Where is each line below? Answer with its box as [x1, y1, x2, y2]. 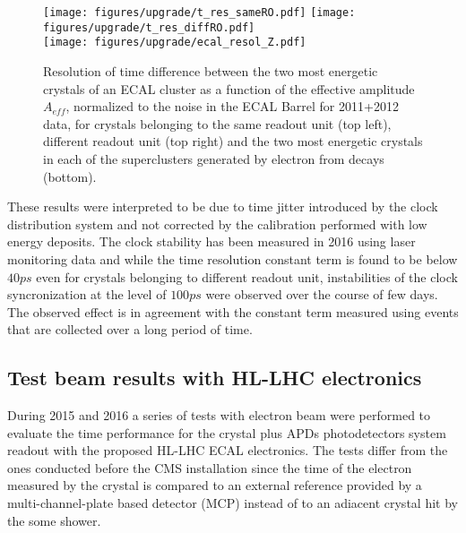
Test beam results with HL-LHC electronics [7, 364, 422, 391]
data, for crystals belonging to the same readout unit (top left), [43, 114, 392, 133]
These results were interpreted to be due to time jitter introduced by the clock [7, 197, 438, 216]
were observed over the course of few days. [205, 285, 438, 304]
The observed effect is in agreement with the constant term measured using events [7, 302, 459, 321]
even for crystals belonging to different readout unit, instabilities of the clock [36, 267, 458, 286]
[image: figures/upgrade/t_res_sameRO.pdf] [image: [43, 6, 356, 19]
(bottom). [43, 167, 97, 185]
